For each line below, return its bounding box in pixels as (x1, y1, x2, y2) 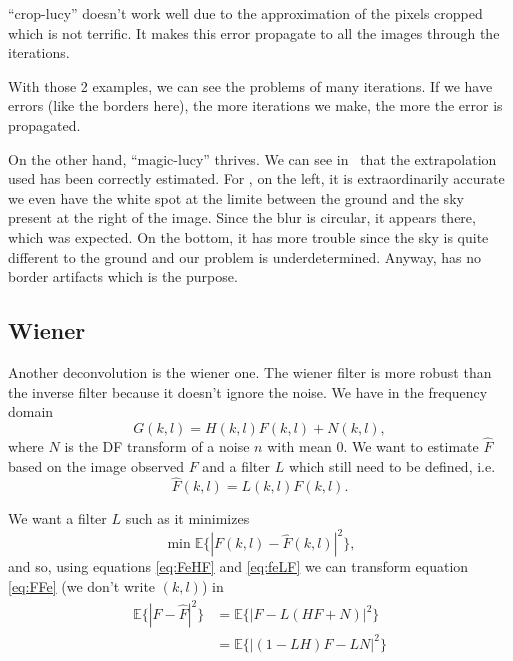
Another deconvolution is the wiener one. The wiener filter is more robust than (8, 361, 492, 382)
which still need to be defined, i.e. (288, 455, 496, 476)
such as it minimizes (125, 508, 250, 529)
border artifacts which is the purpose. (8, 266, 238, 287)
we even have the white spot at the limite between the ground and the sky (8, 187, 464, 208)
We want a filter (8, 508, 107, 529)
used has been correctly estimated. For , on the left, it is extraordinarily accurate (8, 168, 505, 189)
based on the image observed (8, 455, 184, 476)
